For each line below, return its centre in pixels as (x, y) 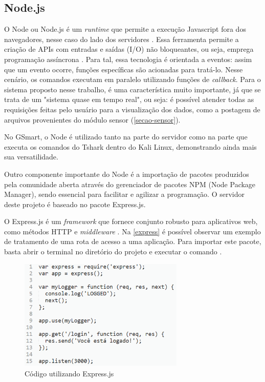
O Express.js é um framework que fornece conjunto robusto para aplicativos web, (131, 221)
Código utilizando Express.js (69, 373)
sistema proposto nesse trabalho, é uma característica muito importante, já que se (132, 89)
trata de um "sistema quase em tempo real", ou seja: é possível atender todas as (129, 99)
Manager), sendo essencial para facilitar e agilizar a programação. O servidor (125, 194)
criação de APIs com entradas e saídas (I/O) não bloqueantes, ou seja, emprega (129, 49)
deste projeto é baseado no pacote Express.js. (75, 204)
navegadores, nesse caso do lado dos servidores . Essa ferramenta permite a (122, 39)
